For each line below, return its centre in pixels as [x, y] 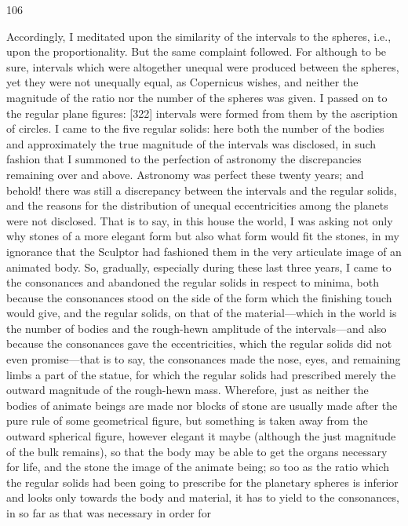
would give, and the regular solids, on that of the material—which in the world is [202, 313]
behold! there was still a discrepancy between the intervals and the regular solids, [202, 190]
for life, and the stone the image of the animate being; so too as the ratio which [198, 467]
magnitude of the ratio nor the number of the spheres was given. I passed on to [197, 97]
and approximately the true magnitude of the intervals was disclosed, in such [191, 143]
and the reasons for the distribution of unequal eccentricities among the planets [197, 205]
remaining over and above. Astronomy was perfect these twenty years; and [185, 174]
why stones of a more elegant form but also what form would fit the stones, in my [203, 236]
